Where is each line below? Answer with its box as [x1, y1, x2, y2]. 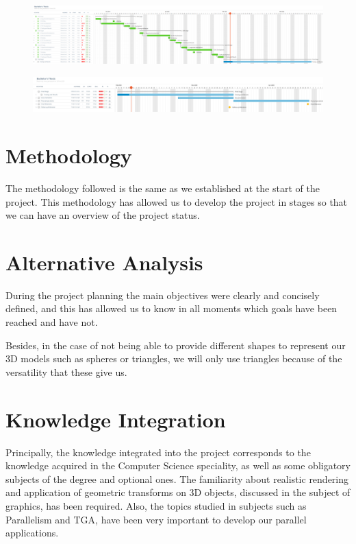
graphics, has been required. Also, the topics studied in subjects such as [5, 498, 307, 512]
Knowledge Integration [5, 405, 226, 433]
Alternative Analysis [5, 248, 203, 276]
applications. [5, 525, 59, 540]
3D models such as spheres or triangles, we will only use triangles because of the [5, 351, 342, 366]
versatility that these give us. [5, 364, 127, 379]
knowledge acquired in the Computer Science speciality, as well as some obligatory [5, 458, 351, 473]
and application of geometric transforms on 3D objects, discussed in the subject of [5, 485, 351, 499]
